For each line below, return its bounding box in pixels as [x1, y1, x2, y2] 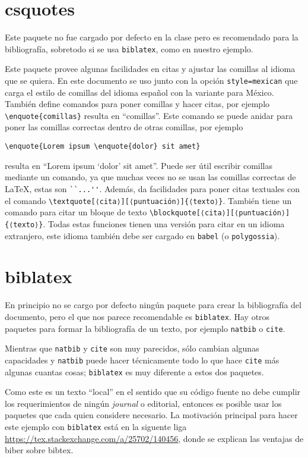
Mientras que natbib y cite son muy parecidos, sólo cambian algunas [5, 342, 259, 355]
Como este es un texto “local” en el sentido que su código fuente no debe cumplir [5, 385, 301, 398]
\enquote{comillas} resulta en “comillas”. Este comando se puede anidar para [5, 109, 293, 121]
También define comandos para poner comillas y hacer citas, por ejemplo [5, 98, 270, 110]
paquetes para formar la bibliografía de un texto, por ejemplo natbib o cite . [5, 322, 285, 334]
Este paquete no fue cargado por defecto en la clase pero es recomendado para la [5, 31, 299, 43]
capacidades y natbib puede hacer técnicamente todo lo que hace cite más [5, 353, 280, 366]
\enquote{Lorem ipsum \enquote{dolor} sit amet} [5, 142, 201, 151]
